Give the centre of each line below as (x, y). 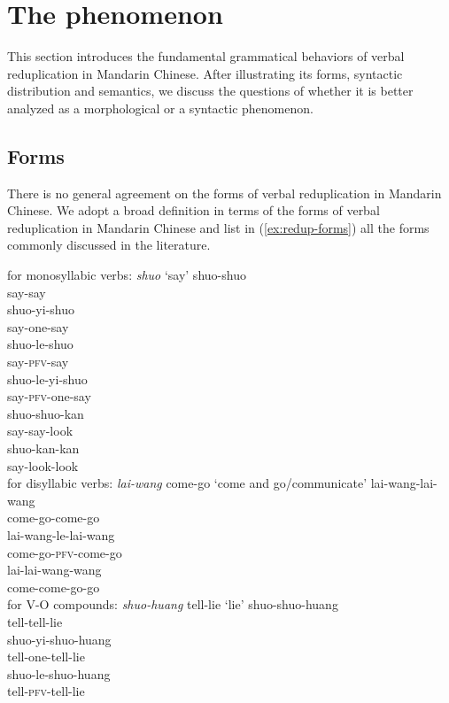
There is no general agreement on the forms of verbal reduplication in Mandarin (224, 193)
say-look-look (43, 465)
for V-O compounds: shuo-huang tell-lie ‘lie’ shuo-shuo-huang (173, 604)
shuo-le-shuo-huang (59, 673)
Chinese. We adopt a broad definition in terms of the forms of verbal (194, 210)
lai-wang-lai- (404, 483)
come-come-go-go (54, 587)
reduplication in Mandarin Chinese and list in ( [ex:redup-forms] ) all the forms (218, 227)
